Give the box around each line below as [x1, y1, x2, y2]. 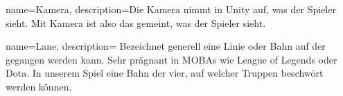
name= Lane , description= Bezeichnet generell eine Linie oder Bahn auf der [6, 39, 326, 53]
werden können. [6, 79, 72, 93]
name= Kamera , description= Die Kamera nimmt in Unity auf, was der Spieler [6, 2, 336, 16]
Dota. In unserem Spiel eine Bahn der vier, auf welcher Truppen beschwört [6, 66, 324, 80]
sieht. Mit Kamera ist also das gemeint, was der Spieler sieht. [6, 15, 266, 30]
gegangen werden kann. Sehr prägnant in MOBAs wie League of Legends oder [6, 52, 337, 66]
